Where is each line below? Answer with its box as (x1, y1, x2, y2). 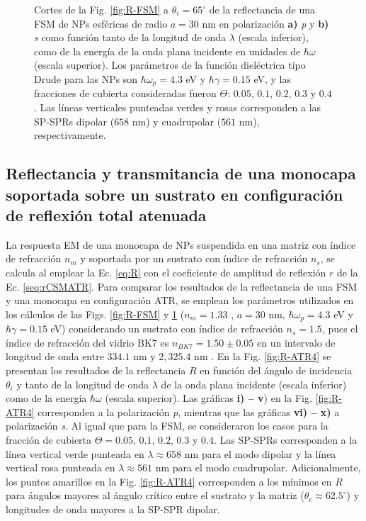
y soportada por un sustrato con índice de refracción (80, 251, 308, 266)
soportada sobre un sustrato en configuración (6, 183, 343, 205)
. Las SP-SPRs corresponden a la (213, 432, 358, 447)
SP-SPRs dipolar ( (34, 113, 115, 128)
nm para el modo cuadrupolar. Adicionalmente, (155, 460, 361, 475)
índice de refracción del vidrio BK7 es (6, 335, 169, 349)
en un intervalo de (257, 335, 336, 349)
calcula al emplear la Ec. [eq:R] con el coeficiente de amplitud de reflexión (6, 264, 326, 279)
